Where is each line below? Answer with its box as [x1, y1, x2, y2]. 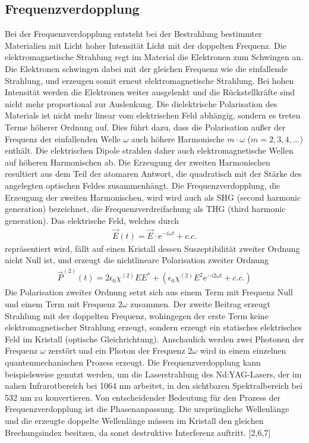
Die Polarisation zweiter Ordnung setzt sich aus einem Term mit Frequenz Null [5, 286, 293, 298]
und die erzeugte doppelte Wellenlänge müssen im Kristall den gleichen [5, 414, 264, 426]
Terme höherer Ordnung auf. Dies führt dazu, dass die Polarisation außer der [5, 120, 286, 133]
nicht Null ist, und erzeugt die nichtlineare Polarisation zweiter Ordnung [5, 254, 269, 266]
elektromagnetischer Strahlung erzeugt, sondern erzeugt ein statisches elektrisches [5, 321, 302, 333]
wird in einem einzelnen [200, 344, 286, 357]
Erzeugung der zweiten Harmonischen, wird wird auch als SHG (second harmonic [5, 191, 301, 203]
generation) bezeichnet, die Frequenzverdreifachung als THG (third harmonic [5, 202, 286, 215]
